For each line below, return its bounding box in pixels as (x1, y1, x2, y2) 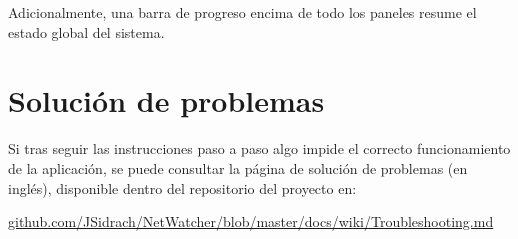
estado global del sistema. (8, 21, 165, 42)
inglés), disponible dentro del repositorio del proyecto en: (8, 177, 357, 198)
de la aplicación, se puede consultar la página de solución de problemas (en (8, 157, 468, 178)
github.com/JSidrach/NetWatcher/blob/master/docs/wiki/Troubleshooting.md (8, 211, 494, 232)
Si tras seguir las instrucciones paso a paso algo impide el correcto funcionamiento (8, 138, 511, 159)
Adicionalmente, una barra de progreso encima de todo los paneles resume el (8, 2, 477, 22)
